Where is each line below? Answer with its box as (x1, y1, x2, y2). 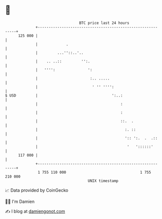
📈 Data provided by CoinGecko (5, 187, 69, 193)
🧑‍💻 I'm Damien (5, 199, 35, 204)
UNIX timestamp (88, 178, 119, 183)
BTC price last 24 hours (79, 20, 130, 25)
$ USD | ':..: (5, 93, 123, 98)
